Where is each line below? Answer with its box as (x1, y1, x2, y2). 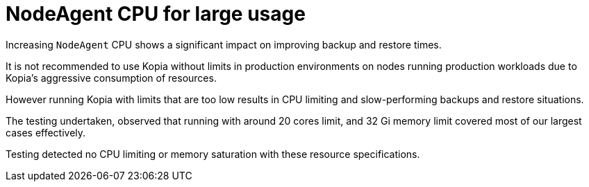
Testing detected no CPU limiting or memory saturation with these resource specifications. (6, 148, 420, 160)
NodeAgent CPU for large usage (6, 2, 306, 26)
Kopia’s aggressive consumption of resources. (6, 71, 217, 84)
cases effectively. (6, 126, 86, 139)
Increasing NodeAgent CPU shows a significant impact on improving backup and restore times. (6, 38, 442, 51)
